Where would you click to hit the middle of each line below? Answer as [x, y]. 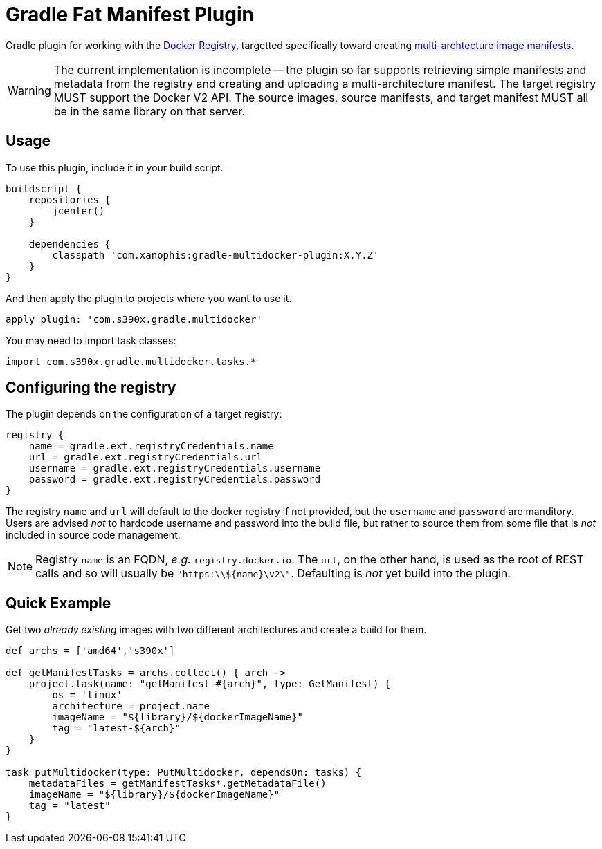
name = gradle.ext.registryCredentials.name [151, 446]
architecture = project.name [131, 706]
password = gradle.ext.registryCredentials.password [175, 479]
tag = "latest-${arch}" [116, 728]
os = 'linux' [87, 695]
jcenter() [79, 211]
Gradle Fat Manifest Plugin [130, 15]
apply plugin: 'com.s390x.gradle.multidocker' [134, 319]
